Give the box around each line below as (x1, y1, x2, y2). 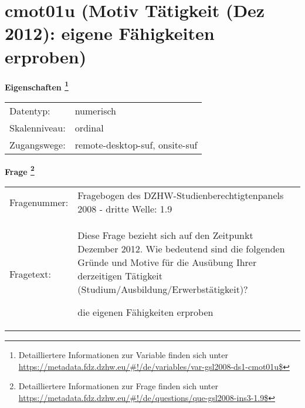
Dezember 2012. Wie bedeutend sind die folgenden (77, 242, 285, 255)
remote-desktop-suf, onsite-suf (74, 137, 198, 151)
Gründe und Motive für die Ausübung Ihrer (77, 255, 257, 269)
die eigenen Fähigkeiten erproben (77, 305, 213, 319)
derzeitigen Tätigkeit (77, 269, 162, 282)
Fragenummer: (9, 195, 69, 209)
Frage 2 (5, 163, 35, 177)
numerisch (74, 103, 116, 117)
